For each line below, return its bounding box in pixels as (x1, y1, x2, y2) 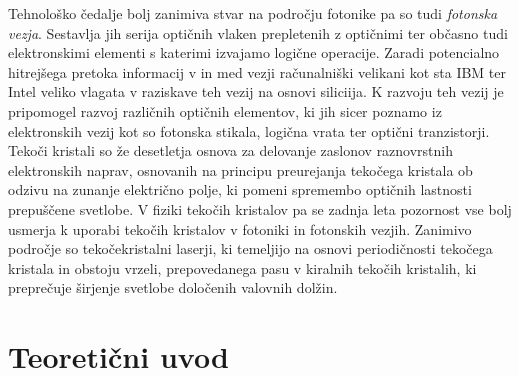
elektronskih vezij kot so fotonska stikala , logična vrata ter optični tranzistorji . (8, 120, 490, 141)
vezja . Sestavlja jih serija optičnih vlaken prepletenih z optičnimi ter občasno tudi (8, 22, 508, 43)
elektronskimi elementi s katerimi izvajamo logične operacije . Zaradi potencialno (8, 42, 500, 63)
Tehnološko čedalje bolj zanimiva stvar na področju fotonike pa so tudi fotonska (8, 3, 498, 23)
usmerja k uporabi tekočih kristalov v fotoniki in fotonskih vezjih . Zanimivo (8, 218, 472, 239)
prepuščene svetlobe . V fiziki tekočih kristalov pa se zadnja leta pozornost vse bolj (8, 198, 512, 219)
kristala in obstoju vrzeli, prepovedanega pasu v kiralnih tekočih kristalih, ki (8, 257, 477, 278)
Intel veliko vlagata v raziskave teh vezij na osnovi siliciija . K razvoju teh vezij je (8, 81, 504, 102)
